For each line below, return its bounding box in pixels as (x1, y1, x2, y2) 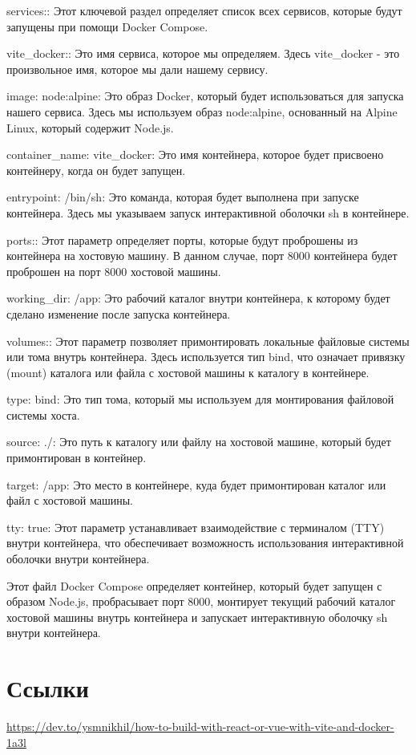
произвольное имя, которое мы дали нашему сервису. (6, 60, 269, 77)
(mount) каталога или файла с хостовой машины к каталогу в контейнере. (6, 363, 370, 380)
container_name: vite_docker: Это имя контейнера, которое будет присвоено (6, 146, 384, 163)
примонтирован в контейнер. (6, 449, 147, 466)
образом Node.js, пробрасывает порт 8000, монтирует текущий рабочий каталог (6, 593, 396, 610)
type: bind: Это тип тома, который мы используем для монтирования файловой (6, 391, 394, 408)
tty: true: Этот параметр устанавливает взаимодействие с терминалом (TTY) (6, 518, 385, 535)
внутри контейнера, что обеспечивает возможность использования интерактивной (6, 534, 404, 551)
